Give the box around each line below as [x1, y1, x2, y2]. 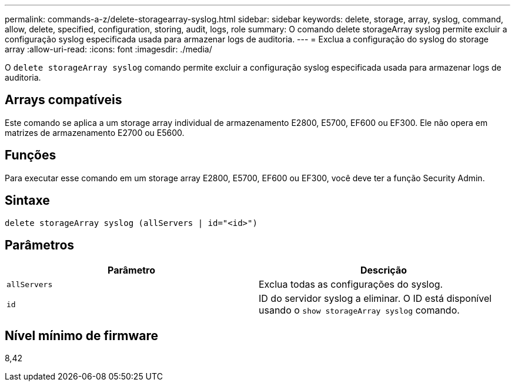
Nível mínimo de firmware [5, 328, 159, 343]
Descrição [360, 264, 407, 277]
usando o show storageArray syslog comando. [259, 304, 460, 317]
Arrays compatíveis [5, 92, 122, 108]
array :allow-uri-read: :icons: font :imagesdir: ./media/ [5, 44, 212, 54]
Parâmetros [5, 237, 75, 252]
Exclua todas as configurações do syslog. [259, 278, 443, 291]
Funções [5, 148, 56, 163]
